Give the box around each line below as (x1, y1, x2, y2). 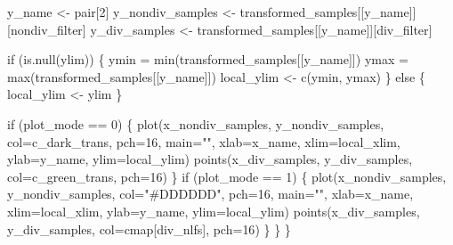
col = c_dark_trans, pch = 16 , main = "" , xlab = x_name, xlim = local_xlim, (7, 132, 400, 151)
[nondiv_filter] (7, 20, 86, 38)
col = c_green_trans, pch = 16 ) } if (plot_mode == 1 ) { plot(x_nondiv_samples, (7, 167, 447, 185)
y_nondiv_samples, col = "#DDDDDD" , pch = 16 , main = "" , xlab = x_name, (7, 184, 414, 203)
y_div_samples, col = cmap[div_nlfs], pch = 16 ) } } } (7, 219, 291, 238)
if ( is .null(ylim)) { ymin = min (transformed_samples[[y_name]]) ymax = (7, 50, 409, 69)
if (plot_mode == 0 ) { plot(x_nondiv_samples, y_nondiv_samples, (7, 114, 384, 133)
